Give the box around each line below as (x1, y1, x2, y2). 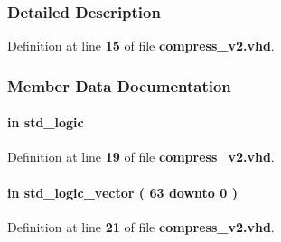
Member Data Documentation (7, 74, 231, 97)
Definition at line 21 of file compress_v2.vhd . (7, 217, 275, 236)
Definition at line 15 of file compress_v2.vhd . (7, 36, 275, 55)
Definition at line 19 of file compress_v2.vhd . (7, 147, 275, 166)
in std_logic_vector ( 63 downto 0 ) (7, 182, 238, 201)
